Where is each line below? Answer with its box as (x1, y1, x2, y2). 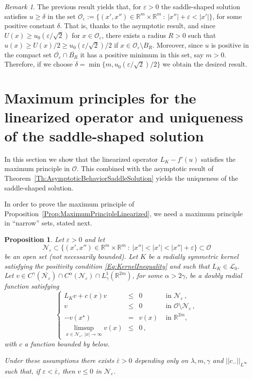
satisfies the (201, 154, 236, 164)
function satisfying (4, 281, 59, 291)
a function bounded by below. (24, 339, 110, 349)
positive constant (4, 20, 55, 31)
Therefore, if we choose (4, 59, 73, 69)
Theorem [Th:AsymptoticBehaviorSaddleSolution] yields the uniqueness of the (4, 173, 238, 183)
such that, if (4, 365, 40, 376)
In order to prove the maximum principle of (4, 199, 135, 209)
